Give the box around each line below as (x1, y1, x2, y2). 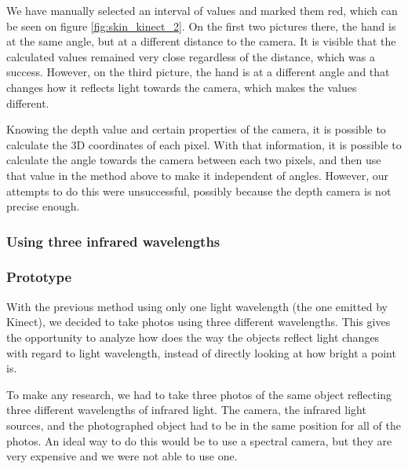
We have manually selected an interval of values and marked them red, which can (6, 2, 398, 18)
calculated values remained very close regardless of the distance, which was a (6, 48, 375, 64)
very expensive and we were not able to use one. (6, 448, 238, 464)
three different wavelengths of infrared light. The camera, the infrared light (6, 401, 366, 418)
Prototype (6, 267, 72, 287)
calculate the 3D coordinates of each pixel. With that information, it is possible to (6, 136, 402, 152)
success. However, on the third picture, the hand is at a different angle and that (6, 64, 390, 80)
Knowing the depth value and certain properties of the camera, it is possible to (6, 121, 386, 137)
